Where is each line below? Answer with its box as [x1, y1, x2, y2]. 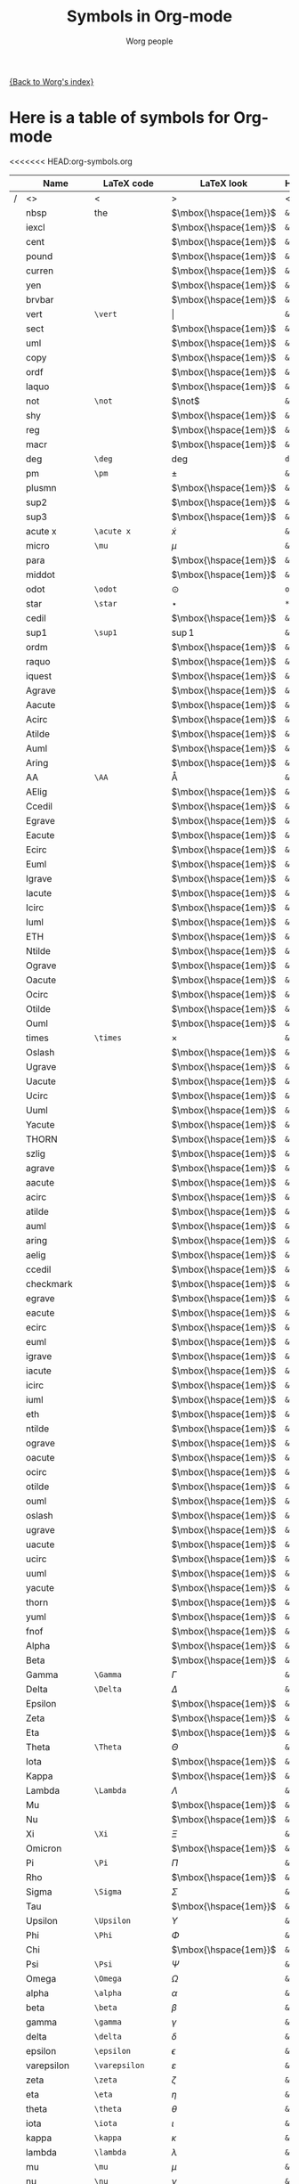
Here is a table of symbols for [9, 108, 230, 128]
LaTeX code [102, 176, 154, 189]
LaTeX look [199, 176, 248, 189]
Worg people [125, 36, 174, 46]
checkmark [25, 1277, 73, 1290]
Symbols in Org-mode [66, 6, 233, 27]
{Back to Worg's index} [9, 76, 94, 86]
